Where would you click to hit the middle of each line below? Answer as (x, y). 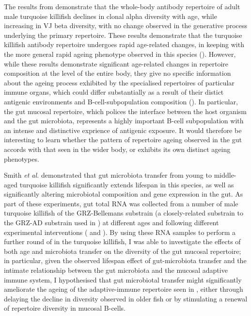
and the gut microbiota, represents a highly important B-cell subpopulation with (124, 121)
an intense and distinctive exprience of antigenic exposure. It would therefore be (123, 130)
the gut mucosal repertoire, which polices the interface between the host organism (125, 111)
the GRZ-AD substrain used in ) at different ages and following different (111, 223)
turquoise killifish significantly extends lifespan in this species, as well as (127, 184)
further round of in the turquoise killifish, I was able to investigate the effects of (122, 241)
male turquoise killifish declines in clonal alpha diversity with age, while (110, 16)
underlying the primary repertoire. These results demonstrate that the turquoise (123, 35)
